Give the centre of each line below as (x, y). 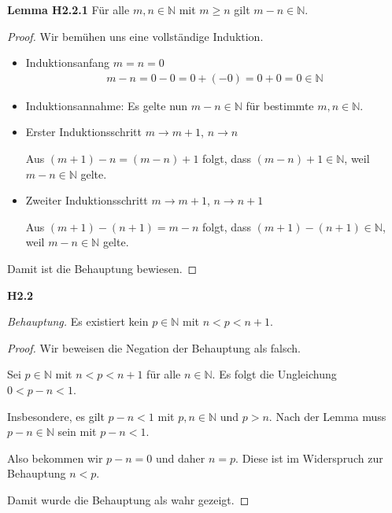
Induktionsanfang (68, 63)
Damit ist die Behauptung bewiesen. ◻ (102, 268)
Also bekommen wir (55, 458)
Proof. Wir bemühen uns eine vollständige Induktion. (135, 36)
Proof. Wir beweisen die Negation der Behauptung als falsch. (154, 347)
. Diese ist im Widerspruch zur (309, 458)
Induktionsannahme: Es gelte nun (107, 105)
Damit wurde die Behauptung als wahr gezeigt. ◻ (128, 499)
